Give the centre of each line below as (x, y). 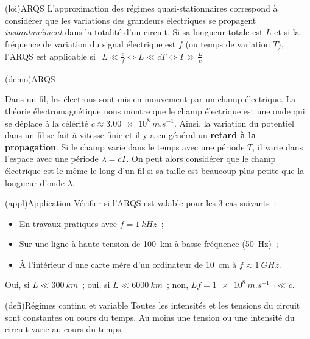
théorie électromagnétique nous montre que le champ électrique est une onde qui (155, 110)
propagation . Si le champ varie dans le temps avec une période (125, 146)
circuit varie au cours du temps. (64, 329)
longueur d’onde (35, 182)
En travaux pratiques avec (68, 223)
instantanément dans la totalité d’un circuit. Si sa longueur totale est (134, 32)
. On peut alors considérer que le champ (201, 159)
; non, (178, 285)
